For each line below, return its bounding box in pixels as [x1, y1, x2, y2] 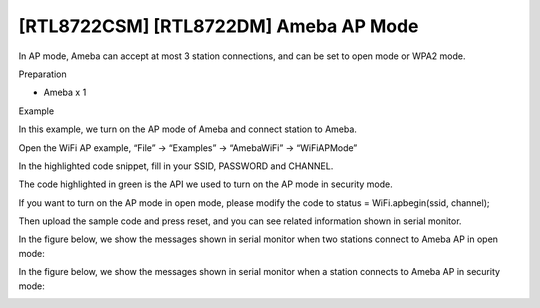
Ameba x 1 [43, 86, 87, 99]
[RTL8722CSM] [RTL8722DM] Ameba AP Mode [18, 15, 419, 37]
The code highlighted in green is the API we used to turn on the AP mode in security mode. [18, 178, 394, 190]
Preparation [18, 68, 67, 80]
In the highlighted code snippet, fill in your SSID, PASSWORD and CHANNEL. [18, 160, 334, 172]
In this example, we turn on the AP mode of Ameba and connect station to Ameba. [18, 123, 357, 135]
